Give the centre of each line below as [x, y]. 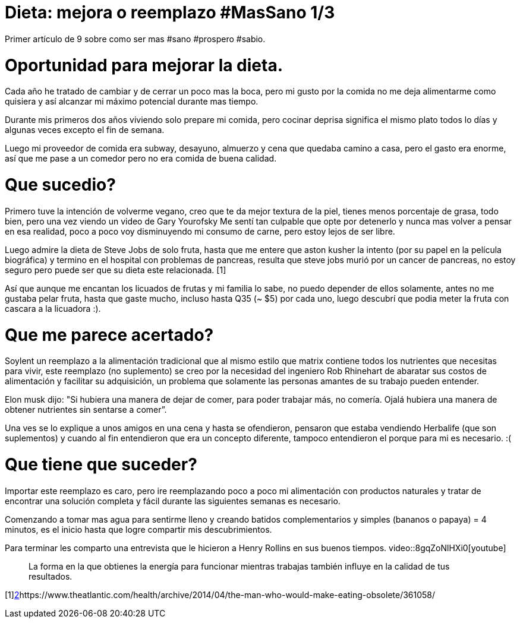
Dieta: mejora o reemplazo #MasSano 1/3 [170, 12]
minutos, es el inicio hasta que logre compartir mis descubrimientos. [138, 529]
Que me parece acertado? [109, 335]
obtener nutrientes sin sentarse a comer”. [86, 410]
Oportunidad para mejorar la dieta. [144, 65]
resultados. [51, 576]
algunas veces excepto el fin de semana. [85, 130]
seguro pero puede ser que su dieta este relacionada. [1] [116, 270]
